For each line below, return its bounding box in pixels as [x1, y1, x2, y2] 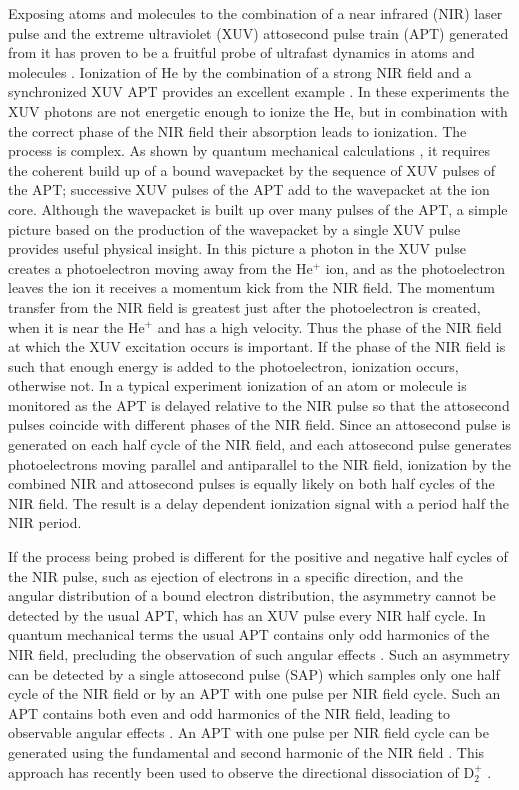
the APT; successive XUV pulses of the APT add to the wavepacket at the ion [8, 179, 490, 200]
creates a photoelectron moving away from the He [8, 257, 313, 278]
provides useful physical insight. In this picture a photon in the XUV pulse [8, 238, 466, 259]
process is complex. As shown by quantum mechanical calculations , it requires [8, 140, 491, 161]
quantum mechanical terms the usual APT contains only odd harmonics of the [8, 624, 490, 645]
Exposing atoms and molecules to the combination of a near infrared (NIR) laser [8, 3, 503, 23]
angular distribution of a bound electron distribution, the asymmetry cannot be [8, 585, 496, 606]
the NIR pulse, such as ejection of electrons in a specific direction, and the [8, 565, 463, 586]
